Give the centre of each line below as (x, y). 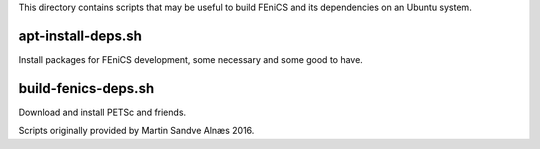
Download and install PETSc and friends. (102, 112)
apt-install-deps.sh (80, 35)
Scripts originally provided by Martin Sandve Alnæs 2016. (136, 131)
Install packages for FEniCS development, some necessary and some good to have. (191, 59)
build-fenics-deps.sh (86, 88)
